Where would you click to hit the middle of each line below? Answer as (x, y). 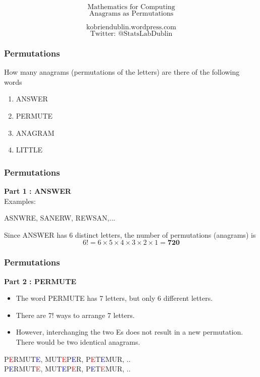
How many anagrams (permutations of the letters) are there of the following (122, 72)
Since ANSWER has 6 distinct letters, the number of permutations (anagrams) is (130, 234)
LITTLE (29, 150)
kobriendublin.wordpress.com (131, 27)
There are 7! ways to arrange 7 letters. (75, 315)
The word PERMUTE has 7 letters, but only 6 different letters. (114, 298)
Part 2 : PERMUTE (40, 281)
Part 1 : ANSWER (38, 191)
